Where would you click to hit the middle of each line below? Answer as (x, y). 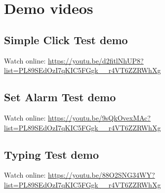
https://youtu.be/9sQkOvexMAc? (99, 117)
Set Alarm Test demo (60, 97)
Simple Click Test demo (66, 39)
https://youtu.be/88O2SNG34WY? (102, 175)
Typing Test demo (52, 154)
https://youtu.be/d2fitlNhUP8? (96, 60)
